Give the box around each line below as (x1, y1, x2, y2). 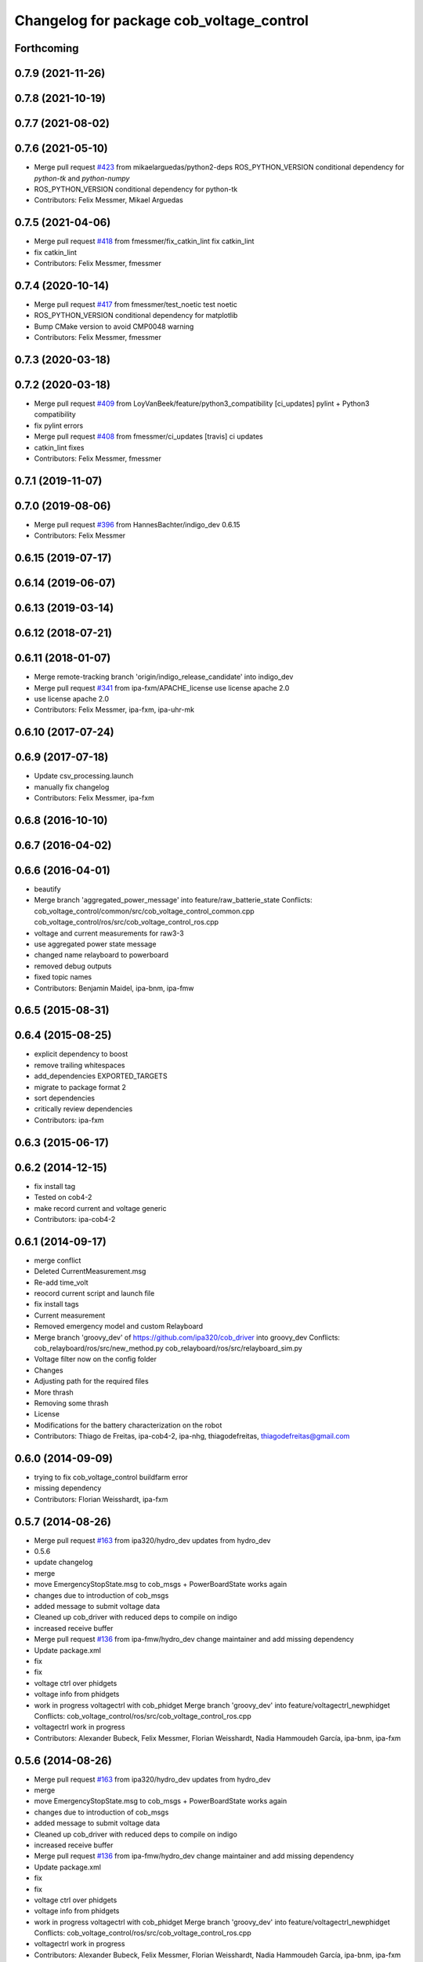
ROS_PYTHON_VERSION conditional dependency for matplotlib (34, 311, 238, 320)
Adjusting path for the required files (34, 1377, 149, 1386)
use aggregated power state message (34, 939, 157, 949)
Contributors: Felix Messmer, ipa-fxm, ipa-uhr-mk (34, 705, 195, 714)
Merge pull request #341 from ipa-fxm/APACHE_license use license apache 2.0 (34, 683, 290, 692)
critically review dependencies (34, 1104, 133, 1114)
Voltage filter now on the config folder (34, 1355, 157, 1364)
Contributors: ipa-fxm (34, 1115, 105, 1125)
